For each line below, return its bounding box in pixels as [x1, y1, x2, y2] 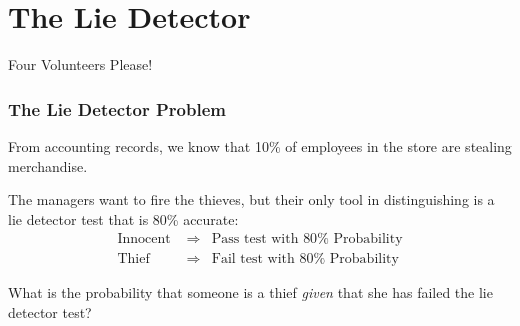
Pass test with [211, 232, 299, 247]
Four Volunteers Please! [8, 54, 153, 75]
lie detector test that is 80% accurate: [8, 208, 239, 229]
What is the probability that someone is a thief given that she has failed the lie [8, 282, 493, 303]
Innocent [117, 232, 171, 247]
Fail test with [211, 252, 295, 267]
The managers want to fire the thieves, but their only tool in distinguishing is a [8, 189, 495, 210]
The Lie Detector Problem [8, 96, 226, 121]
